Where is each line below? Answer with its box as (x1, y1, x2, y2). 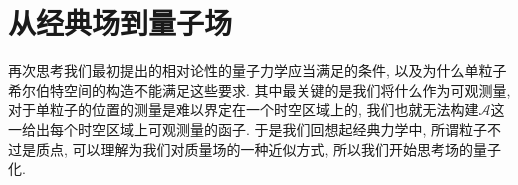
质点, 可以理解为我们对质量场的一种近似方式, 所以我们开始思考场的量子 (35, 138, 502, 159)
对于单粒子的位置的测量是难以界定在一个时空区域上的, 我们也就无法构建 (8, 99, 479, 120)
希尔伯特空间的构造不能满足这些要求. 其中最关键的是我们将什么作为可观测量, (8, 79, 511, 100)
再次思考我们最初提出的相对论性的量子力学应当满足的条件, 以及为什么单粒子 (8, 60, 507, 81)
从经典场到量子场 (8, 2, 233, 43)
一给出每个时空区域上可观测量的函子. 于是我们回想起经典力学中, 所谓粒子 (8, 118, 488, 139)
